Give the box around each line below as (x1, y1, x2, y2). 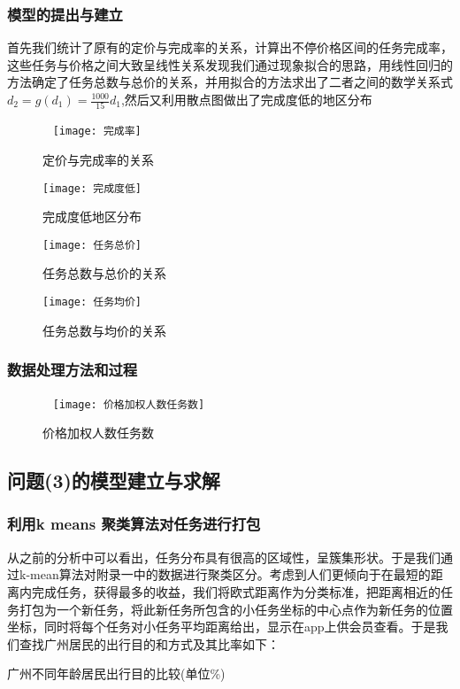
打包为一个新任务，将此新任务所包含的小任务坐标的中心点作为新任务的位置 (19, 600, 453, 618)
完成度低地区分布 (42, 207, 142, 226)
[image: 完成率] (52, 125, 142, 138)
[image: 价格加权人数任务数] (52, 398, 205, 411)
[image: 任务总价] (42, 238, 142, 252)
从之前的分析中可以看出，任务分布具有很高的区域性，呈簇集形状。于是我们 (7, 547, 441, 566)
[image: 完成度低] (42, 182, 142, 195)
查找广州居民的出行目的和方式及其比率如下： (19, 634, 280, 653)
